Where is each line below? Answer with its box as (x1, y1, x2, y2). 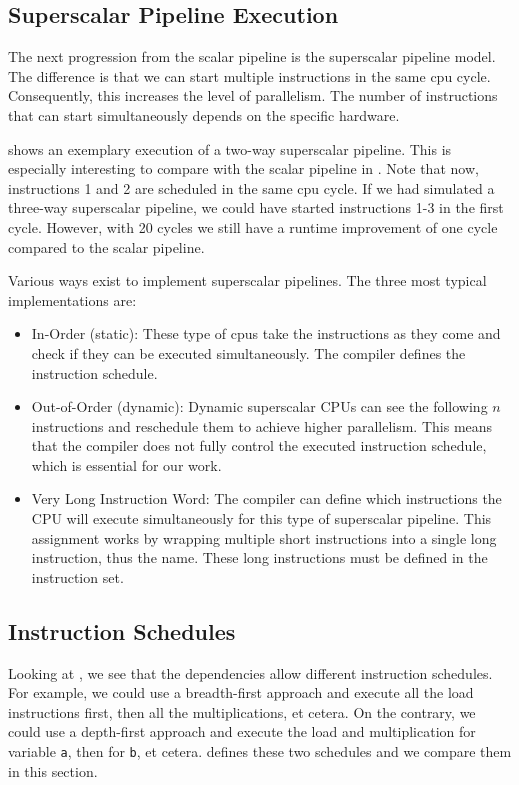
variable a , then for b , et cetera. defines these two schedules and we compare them (8, 741, 512, 762)
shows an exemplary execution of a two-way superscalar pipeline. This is (8, 138, 452, 159)
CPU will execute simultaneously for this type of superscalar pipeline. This (31, 508, 492, 529)
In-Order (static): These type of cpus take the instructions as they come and (31, 323, 501, 344)
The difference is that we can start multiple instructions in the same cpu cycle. (8, 65, 491, 86)
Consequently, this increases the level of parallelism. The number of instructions (8, 85, 498, 106)
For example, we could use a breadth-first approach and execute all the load (8, 682, 474, 703)
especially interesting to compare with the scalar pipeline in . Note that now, (8, 158, 479, 179)
